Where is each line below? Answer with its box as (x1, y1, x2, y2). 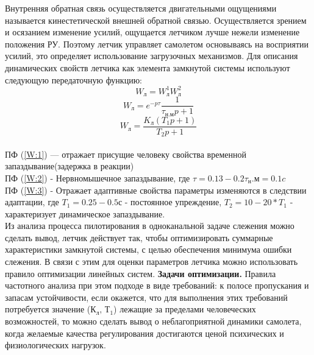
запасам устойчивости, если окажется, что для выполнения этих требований (5, 290, 288, 303)
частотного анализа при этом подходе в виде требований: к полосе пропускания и (5, 279, 309, 292)
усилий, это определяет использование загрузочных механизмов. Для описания (5, 49, 298, 62)
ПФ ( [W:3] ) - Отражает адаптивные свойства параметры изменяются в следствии (5, 183, 307, 196)
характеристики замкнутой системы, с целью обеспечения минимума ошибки (5, 243, 292, 256)
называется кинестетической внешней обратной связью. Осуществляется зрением (5, 13, 307, 26)
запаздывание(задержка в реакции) (5, 160, 134, 172)
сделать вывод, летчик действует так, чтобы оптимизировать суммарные (5, 231, 273, 244)
